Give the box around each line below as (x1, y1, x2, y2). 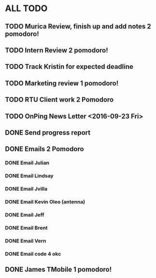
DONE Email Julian (5, 159, 50, 166)
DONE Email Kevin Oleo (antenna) (5, 199, 85, 205)
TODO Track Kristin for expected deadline (5, 62, 134, 71)
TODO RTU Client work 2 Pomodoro (5, 95, 114, 104)
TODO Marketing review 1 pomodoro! (5, 79, 119, 87)
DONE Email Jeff (5, 211, 44, 218)
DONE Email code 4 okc (5, 250, 61, 257)
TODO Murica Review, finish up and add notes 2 (5, 22, 151, 31)
